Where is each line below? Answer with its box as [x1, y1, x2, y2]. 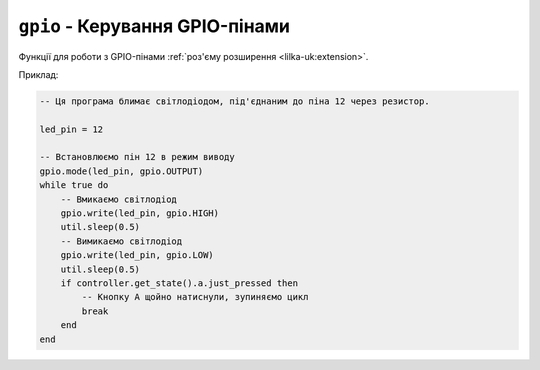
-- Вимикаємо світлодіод [60, 235, 183, 247]
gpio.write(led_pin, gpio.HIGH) [60, 208, 220, 219]
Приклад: [18, 68, 59, 80]
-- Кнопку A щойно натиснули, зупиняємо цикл [81, 291, 309, 303]
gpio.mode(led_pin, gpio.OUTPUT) [39, 165, 204, 177]
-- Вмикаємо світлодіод [60, 193, 177, 205]
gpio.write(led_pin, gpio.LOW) [60, 250, 214, 261]
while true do [39, 180, 109, 191]
